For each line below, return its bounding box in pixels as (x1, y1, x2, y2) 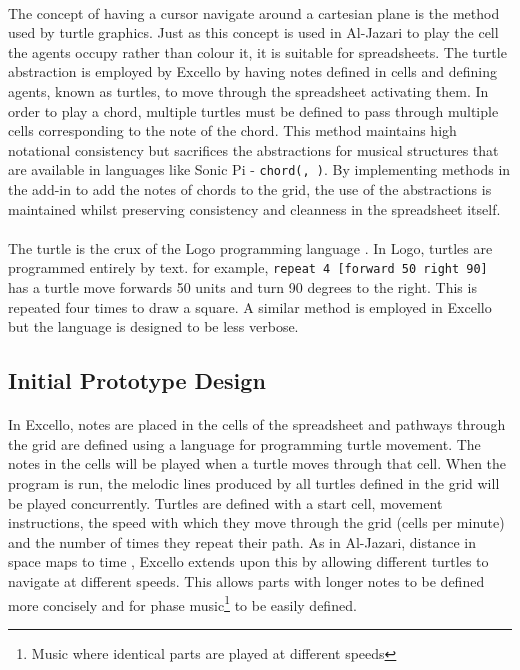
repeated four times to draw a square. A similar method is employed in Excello (8, 296, 492, 317)
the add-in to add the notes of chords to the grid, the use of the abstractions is (8, 179, 492, 199)
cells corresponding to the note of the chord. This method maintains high (8, 120, 457, 141)
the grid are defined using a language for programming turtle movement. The (8, 433, 481, 454)
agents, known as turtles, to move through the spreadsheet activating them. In (8, 80, 489, 101)
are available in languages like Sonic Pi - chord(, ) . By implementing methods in (8, 159, 511, 180)
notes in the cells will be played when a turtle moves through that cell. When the (8, 453, 507, 474)
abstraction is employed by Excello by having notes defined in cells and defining (8, 61, 498, 82)
